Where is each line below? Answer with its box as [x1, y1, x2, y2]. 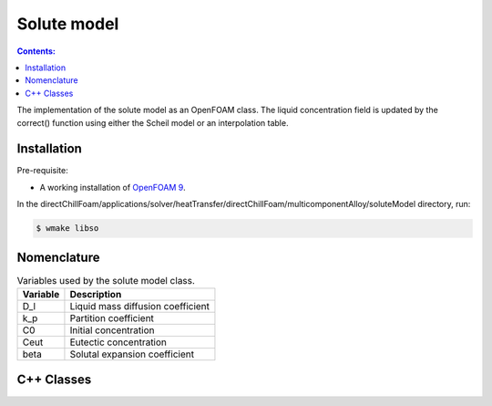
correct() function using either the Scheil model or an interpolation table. [16, 117, 289, 128]
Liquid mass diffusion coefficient [69, 300, 210, 313]
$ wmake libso [36, 224, 99, 234]
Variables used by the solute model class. [16, 274, 196, 286]
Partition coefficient [69, 312, 155, 325]
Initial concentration [69, 324, 155, 337]
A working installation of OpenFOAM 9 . [39, 182, 186, 193]
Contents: [16, 46, 56, 57]
